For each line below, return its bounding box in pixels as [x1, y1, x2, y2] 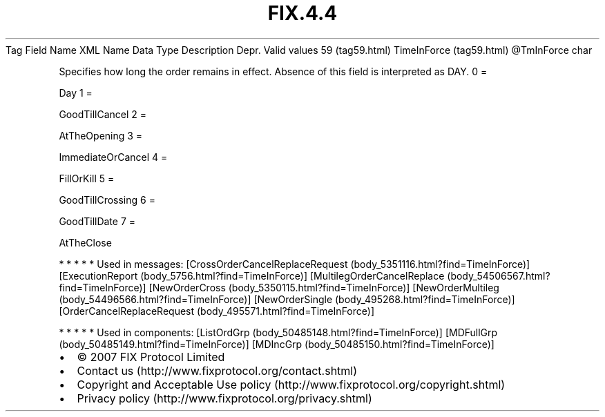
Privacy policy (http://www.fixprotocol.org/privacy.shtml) [77, 391, 372, 405]
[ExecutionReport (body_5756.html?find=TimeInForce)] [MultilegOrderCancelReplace [59, 269, 445, 282]
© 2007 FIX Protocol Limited [77, 349, 225, 364]
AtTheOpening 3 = [59, 129, 143, 142]
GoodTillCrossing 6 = [59, 193, 155, 206]
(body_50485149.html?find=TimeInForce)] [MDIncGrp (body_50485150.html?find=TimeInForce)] [59, 338, 494, 350]
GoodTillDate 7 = [59, 215, 136, 227]
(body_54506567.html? [447, 269, 550, 282]
